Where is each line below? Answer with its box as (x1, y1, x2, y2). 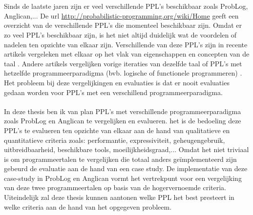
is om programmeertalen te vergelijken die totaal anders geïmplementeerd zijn (4, 154, 237, 164)
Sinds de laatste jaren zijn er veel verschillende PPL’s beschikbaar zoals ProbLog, (4, 1, 248, 11)
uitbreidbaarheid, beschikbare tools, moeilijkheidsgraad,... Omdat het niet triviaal (4, 144, 249, 155)
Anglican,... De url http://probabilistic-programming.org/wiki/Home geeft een (4, 10, 239, 20)
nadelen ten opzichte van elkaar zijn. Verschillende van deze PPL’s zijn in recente (4, 39, 248, 49)
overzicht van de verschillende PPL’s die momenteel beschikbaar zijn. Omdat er (4, 20, 242, 30)
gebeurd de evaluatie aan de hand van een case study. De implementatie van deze (4, 163, 248, 174)
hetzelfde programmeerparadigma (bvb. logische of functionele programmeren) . (4, 68, 242, 78)
